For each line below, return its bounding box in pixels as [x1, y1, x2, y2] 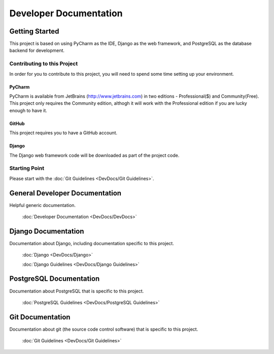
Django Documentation [9, 227, 84, 235]
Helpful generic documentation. [9, 202, 76, 208]
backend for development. [9, 47, 65, 53]
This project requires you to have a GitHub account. [9, 130, 118, 136]
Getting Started [9, 27, 59, 36]
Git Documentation [9, 313, 71, 321]
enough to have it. [9, 107, 48, 113]
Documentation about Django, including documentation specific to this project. [9, 240, 175, 246]
